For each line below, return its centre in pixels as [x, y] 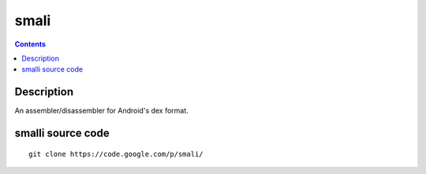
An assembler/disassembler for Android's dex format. [101, 111]
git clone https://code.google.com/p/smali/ [116, 154]
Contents [30, 44]
